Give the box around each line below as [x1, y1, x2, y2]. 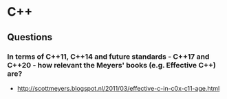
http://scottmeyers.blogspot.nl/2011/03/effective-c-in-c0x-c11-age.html [17, 84, 220, 92]
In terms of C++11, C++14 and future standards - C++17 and [7, 52, 210, 61]
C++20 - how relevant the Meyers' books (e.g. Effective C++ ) [7, 60, 217, 70]
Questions [7, 31, 53, 43]
